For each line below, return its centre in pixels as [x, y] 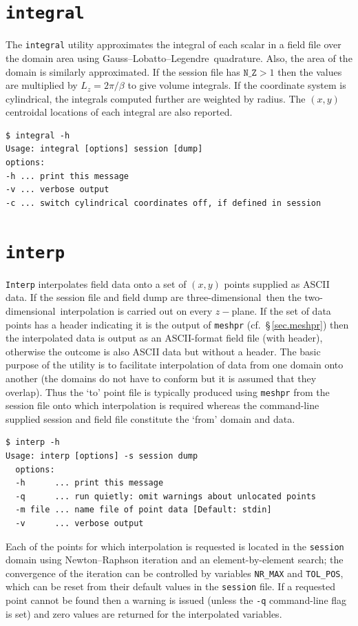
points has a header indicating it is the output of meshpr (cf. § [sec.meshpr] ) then [177, 324]
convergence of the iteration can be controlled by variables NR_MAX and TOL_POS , [175, 573]
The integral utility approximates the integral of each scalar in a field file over [173, 44]
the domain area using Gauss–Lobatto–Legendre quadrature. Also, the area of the [179, 58]
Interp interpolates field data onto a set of [96, 283]
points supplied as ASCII [277, 283]
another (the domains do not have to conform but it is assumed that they [161, 378]
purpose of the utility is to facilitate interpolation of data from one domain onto [175, 365]
